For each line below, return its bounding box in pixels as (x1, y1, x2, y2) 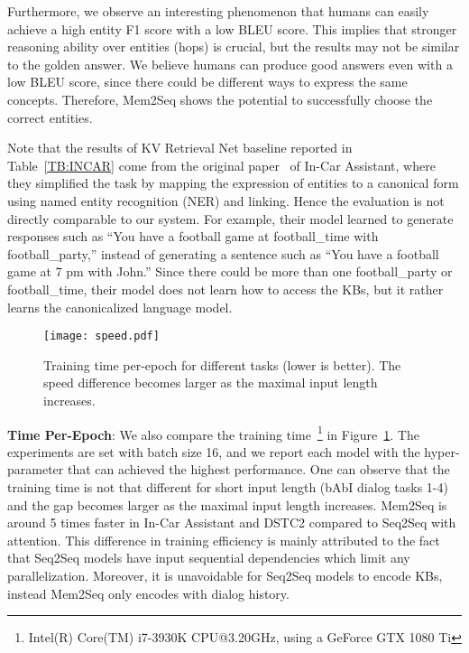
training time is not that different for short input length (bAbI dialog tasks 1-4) (7, 477, 448, 496)
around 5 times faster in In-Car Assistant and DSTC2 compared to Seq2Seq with (7, 513, 456, 532)
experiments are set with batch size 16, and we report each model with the (7, 442, 420, 461)
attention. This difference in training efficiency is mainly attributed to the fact (7, 530, 440, 549)
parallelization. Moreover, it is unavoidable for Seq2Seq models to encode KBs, (7, 565, 443, 584)
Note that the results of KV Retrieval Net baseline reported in (7, 138, 353, 157)
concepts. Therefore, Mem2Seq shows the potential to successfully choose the (7, 89, 433, 108)
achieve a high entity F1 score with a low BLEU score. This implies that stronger (7, 19, 457, 38)
